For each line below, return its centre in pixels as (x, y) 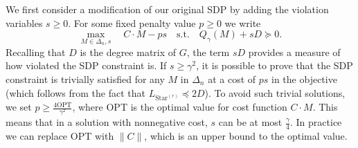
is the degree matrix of (128, 52)
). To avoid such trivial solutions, (275, 92)
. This (325, 107)
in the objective (304, 79)
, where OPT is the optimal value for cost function (180, 107)
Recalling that (36, 52)
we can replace (37, 136)
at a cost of (232, 79)
